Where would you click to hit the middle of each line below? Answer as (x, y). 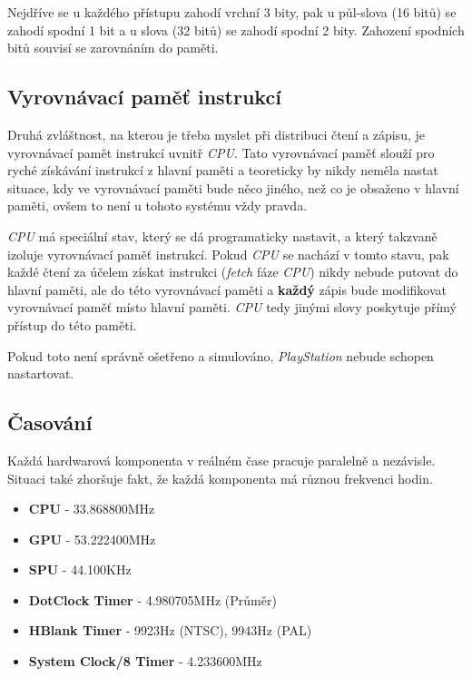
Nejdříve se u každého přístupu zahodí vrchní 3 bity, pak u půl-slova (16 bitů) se (232, 12)
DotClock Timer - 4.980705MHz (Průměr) (152, 599)
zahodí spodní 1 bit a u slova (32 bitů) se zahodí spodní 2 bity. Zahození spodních (236, 29)
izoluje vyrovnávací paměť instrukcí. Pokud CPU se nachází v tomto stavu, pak (228, 254)
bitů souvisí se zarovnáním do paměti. (113, 48)
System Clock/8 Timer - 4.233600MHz (145, 661)
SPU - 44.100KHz (80, 569)
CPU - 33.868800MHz (92, 509)
